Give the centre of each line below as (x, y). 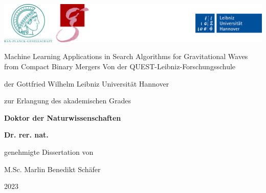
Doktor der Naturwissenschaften (63, 117)
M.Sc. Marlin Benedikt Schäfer (52, 169)
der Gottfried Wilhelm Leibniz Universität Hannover (87, 83)
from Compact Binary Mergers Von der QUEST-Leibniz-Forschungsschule (120, 66)
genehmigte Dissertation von (49, 151)
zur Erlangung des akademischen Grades (68, 101)
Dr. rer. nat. (26, 135)
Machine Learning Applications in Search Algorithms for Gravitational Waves (126, 56)
